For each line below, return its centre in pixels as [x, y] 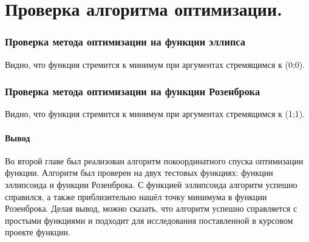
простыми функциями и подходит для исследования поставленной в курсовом [149, 220]
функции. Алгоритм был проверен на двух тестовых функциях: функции [139, 173]
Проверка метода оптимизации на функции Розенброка [133, 91]
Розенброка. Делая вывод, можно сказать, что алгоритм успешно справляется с [151, 208]
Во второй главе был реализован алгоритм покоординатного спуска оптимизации [154, 160]
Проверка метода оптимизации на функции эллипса [125, 42]
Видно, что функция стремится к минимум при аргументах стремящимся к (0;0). [155, 64]
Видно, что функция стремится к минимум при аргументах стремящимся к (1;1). [155, 114]
